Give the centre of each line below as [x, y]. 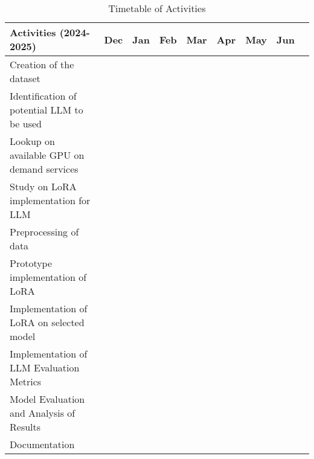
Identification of [43, 96]
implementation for [50, 200]
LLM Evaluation [45, 368]
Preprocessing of [44, 232]
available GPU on [47, 155]
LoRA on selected [47, 322]
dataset [25, 78]
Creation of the [42, 64]
